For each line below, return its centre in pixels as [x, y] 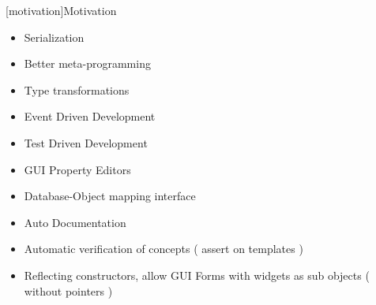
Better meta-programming [87, 63]
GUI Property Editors [77, 169]
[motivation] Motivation [61, 10]
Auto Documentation [75, 222]
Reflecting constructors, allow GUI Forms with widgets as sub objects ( [197, 275]
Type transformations [77, 89]
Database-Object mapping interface [110, 196]
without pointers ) [68, 290]
